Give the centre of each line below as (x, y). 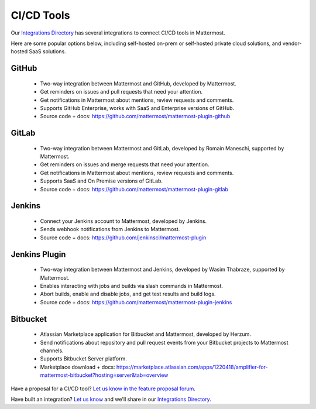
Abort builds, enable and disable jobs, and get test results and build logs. (128, 294)
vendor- (292, 43)
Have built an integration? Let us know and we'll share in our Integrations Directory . (111, 399)
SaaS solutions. (48, 51)
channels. (52, 350)
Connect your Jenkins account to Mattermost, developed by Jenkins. (123, 221)
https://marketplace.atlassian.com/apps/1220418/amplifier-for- (192, 367)
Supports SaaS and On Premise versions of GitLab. (102, 181)
